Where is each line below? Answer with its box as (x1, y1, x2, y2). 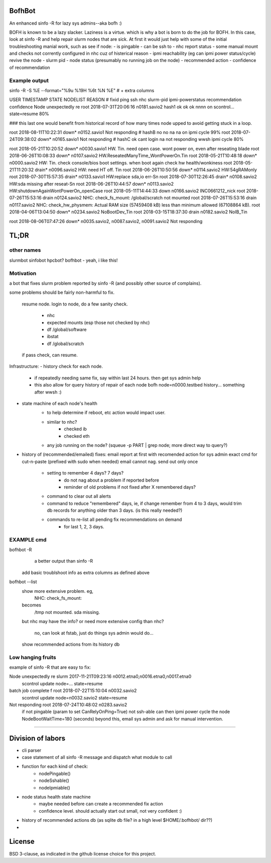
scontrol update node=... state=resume (22, 680, 103, 686)
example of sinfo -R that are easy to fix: (9, 664, 91, 670)
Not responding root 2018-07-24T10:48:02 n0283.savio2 (9, 702, 127, 708)
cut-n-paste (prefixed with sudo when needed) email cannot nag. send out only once (22, 458, 198, 464)
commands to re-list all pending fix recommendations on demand (47, 516, 182, 523)
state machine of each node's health (22, 401, 98, 407)
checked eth (64, 433, 90, 439)
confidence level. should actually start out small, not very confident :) (39, 808, 182, 814)
